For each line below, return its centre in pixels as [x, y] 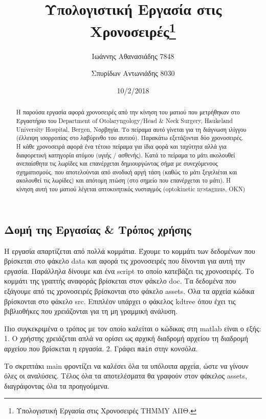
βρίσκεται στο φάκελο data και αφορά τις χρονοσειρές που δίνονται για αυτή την [125, 261]
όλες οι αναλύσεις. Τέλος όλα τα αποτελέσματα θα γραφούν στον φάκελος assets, [126, 376]
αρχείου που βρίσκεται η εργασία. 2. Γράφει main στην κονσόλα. [101, 348]
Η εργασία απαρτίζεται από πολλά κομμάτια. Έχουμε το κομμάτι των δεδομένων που [130, 251]
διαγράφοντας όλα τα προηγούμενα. [57, 385]
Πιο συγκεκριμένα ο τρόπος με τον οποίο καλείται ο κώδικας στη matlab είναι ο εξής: [133, 328]
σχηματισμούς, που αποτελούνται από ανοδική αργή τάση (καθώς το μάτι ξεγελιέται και [127, 172]
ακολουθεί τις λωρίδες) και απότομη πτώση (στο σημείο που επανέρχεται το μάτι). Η [123, 180]
